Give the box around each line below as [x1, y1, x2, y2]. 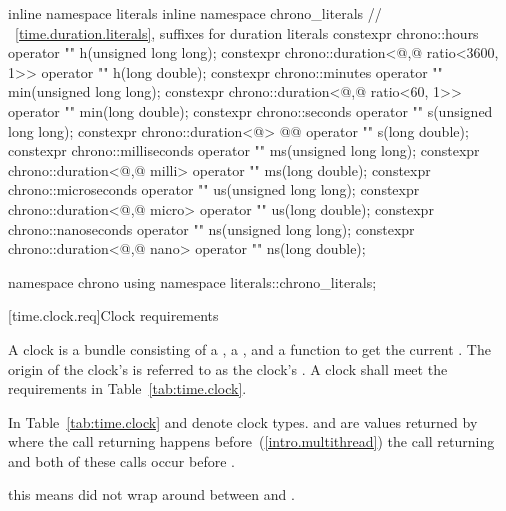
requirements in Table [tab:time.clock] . [8, 378, 247, 399]
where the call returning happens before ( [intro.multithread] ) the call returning [8, 431, 495, 452]
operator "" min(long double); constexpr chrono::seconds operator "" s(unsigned [8, 100, 493, 121]
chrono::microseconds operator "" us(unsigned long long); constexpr [8, 179, 420, 200]
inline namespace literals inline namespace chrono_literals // [8, 3, 382, 23]
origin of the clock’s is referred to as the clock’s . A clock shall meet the [8, 358, 448, 379]
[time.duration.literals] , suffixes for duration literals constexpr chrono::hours [15, 22, 479, 43]
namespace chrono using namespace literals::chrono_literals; [8, 271, 377, 292]
